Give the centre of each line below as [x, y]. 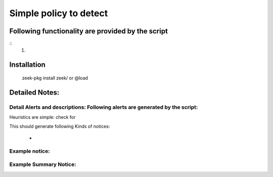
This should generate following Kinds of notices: [60, 126]
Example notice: [30, 151]
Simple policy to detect [59, 13]
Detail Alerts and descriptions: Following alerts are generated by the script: [104, 107]
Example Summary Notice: [43, 164]
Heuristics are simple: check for [42, 117]
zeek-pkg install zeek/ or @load [55, 78]
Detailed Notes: [34, 92]
